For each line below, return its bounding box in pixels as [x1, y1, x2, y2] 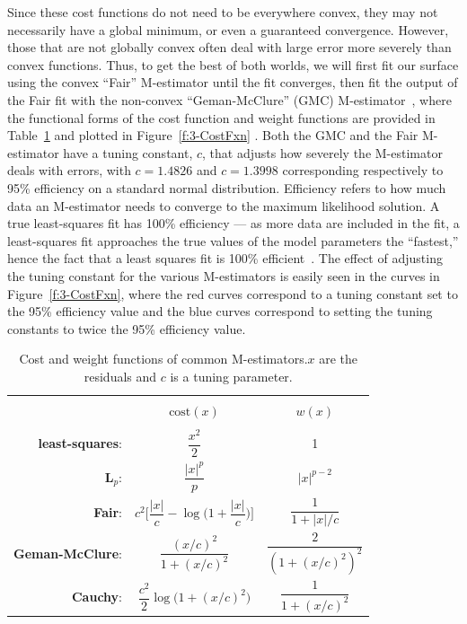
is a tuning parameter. [170, 366, 293, 385]
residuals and [84, 366, 157, 385]
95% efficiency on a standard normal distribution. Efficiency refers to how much [7, 178, 446, 197]
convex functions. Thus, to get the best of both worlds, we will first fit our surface [7, 55, 459, 74]
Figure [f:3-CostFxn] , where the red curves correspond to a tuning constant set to [7, 284, 458, 303]
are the [319, 349, 358, 368]
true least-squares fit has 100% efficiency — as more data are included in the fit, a [7, 214, 460, 233]
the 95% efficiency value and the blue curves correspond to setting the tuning [7, 302, 433, 321]
